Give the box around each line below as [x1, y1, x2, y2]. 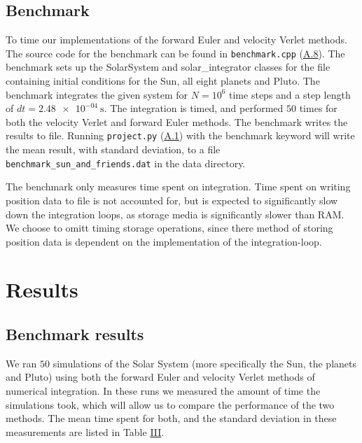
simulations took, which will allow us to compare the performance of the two [6, 397, 335, 412]
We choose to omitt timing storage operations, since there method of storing [6, 220, 333, 235]
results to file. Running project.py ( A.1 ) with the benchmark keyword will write [6, 128, 355, 143]
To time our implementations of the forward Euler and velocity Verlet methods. [6, 32, 347, 47]
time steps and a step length [229, 87, 351, 101]
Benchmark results [6, 323, 144, 345]
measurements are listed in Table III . [6, 424, 165, 439]
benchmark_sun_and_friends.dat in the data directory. [6, 155, 246, 170]
